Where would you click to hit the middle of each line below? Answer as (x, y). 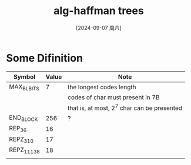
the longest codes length (102, 87)
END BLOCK (24, 118)
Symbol (25, 76)
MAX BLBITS (24, 87)
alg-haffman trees (99, 11)
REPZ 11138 (24, 150)
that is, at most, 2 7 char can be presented (125, 107)
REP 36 (18, 129)
